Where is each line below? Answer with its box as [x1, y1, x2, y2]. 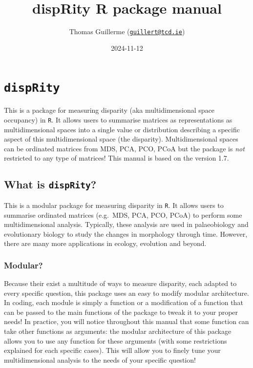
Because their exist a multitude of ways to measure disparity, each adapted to [4, 278, 237, 288]
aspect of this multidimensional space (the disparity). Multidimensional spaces [4, 134, 238, 144]
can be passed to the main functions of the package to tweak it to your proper [4, 307, 238, 317]
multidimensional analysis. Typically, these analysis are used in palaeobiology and [4, 219, 249, 229]
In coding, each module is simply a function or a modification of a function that [4, 297, 243, 307]
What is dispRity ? [4, 177, 97, 192]
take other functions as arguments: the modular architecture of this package [4, 326, 232, 336]
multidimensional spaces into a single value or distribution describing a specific [4, 124, 240, 134]
